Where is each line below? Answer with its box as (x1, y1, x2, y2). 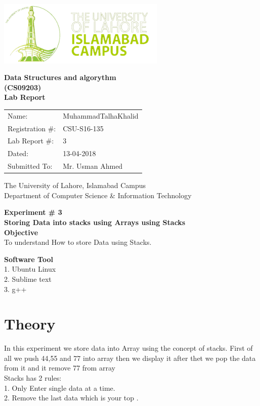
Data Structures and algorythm (4, 72, 116, 83)
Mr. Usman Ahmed (63, 161, 123, 171)
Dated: (8, 148, 29, 159)
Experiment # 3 (4, 207, 62, 217)
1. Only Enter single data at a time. (4, 382, 115, 393)
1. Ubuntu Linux (4, 264, 56, 274)
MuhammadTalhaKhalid (63, 110, 139, 121)
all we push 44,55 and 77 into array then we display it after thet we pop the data (4, 352, 256, 363)
